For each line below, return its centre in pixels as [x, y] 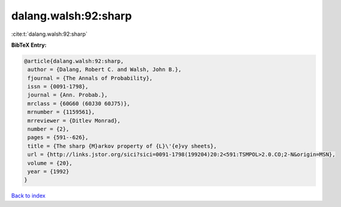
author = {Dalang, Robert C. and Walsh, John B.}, [105, 70]
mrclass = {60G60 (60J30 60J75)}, [79, 103]
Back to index [28, 196]
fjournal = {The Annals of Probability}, [90, 78]
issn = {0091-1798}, [58, 87]
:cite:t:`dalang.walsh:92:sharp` [49, 34]
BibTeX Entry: [29, 45]
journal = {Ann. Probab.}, [68, 95]
